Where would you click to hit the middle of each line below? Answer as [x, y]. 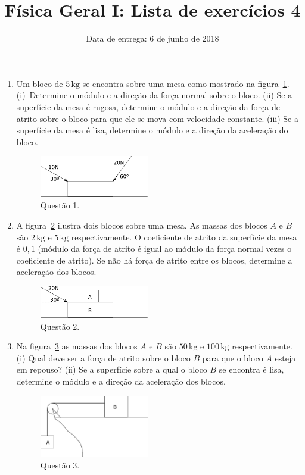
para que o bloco [233, 357]
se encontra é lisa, [251, 369]
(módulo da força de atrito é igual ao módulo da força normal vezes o [165, 249]
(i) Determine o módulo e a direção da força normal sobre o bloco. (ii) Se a [154, 95]
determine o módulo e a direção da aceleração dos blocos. [121, 381]
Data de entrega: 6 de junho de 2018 [152, 38]
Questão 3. [60, 465]
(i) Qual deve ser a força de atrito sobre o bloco [103, 357]
